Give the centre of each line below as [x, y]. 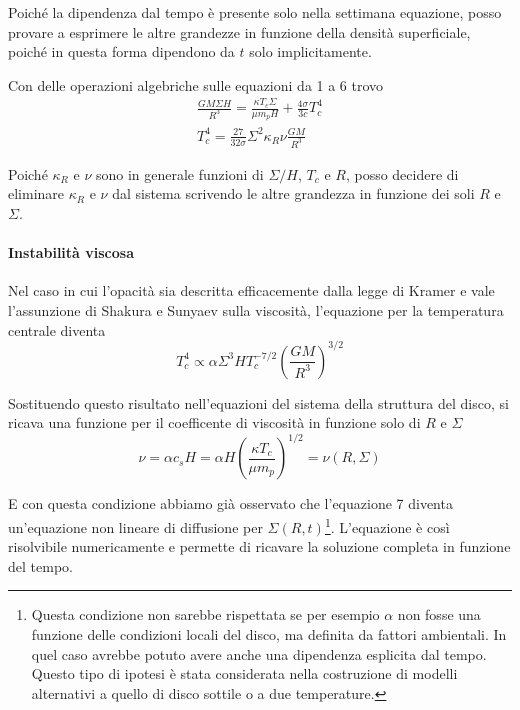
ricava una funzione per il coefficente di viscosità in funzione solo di [214, 422]
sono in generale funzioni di [179, 173]
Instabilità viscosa [71, 252]
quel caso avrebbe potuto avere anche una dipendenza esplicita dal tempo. [259, 653]
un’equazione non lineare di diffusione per [135, 526]
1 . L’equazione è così [387, 525]
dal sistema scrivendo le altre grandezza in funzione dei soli [293, 193]
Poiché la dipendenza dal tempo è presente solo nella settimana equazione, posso [255, 12]
